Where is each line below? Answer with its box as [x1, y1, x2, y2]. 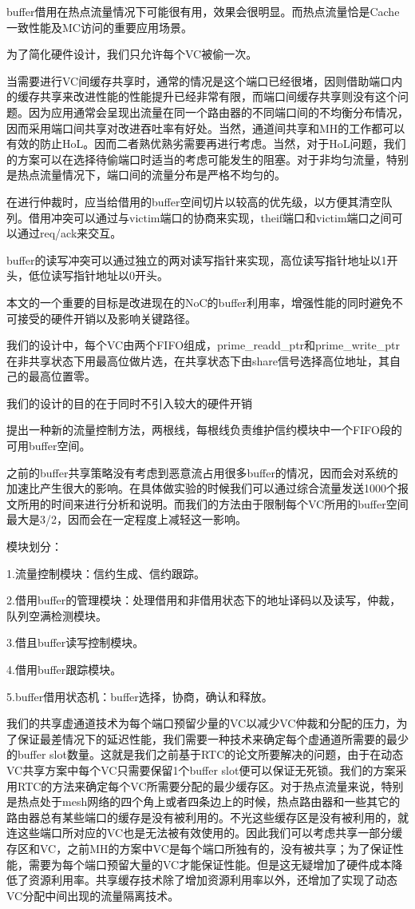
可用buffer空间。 [6, 437, 91, 454]
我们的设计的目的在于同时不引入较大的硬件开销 [6, 394, 252, 411]
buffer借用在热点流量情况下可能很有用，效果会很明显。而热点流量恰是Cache [6, 3, 400, 19]
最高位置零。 [28, 368, 96, 385]
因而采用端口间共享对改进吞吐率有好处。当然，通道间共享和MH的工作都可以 [6, 119, 405, 136]
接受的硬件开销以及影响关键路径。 [17, 309, 196, 326]
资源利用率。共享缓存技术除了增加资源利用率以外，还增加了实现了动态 [28, 871, 397, 888]
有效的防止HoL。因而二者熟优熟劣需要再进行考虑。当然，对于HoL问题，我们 [6, 135, 406, 152]
